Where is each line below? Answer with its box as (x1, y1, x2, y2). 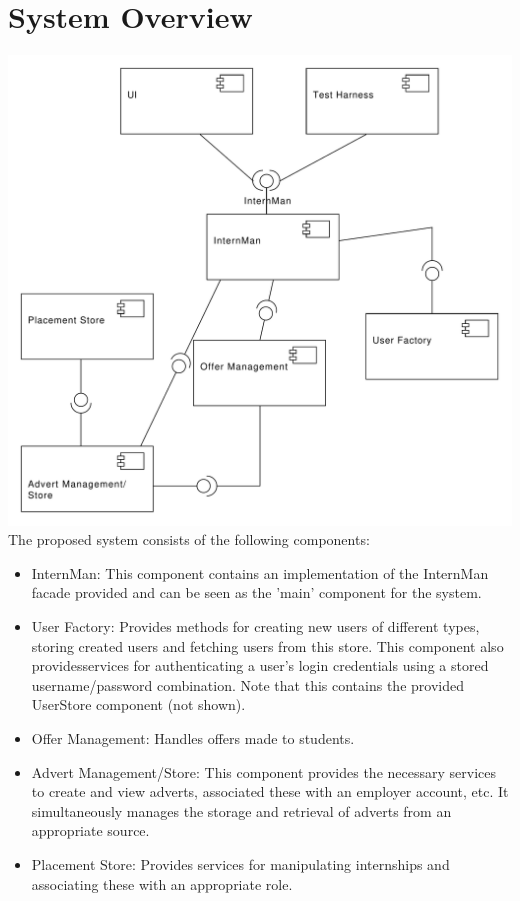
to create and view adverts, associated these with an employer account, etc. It (31, 781, 509, 802)
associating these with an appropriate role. (31, 873, 293, 894)
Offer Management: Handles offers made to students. (31, 728, 355, 748)
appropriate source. (31, 820, 150, 841)
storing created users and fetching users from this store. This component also (31, 635, 504, 656)
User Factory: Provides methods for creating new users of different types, (31, 616, 480, 637)
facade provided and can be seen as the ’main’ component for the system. (31, 582, 482, 603)
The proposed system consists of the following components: (8, 529, 370, 550)
